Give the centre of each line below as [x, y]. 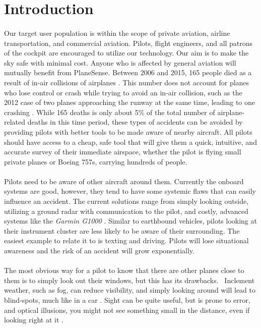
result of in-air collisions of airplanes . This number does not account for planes [127, 82]
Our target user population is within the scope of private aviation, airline [117, 33]
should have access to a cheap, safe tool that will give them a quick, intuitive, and [130, 142]
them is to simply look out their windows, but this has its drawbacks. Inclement [129, 280]
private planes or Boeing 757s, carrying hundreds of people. [96, 161]
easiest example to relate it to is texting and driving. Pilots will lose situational [126, 240]
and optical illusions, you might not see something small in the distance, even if [127, 310]
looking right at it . [34, 320]
